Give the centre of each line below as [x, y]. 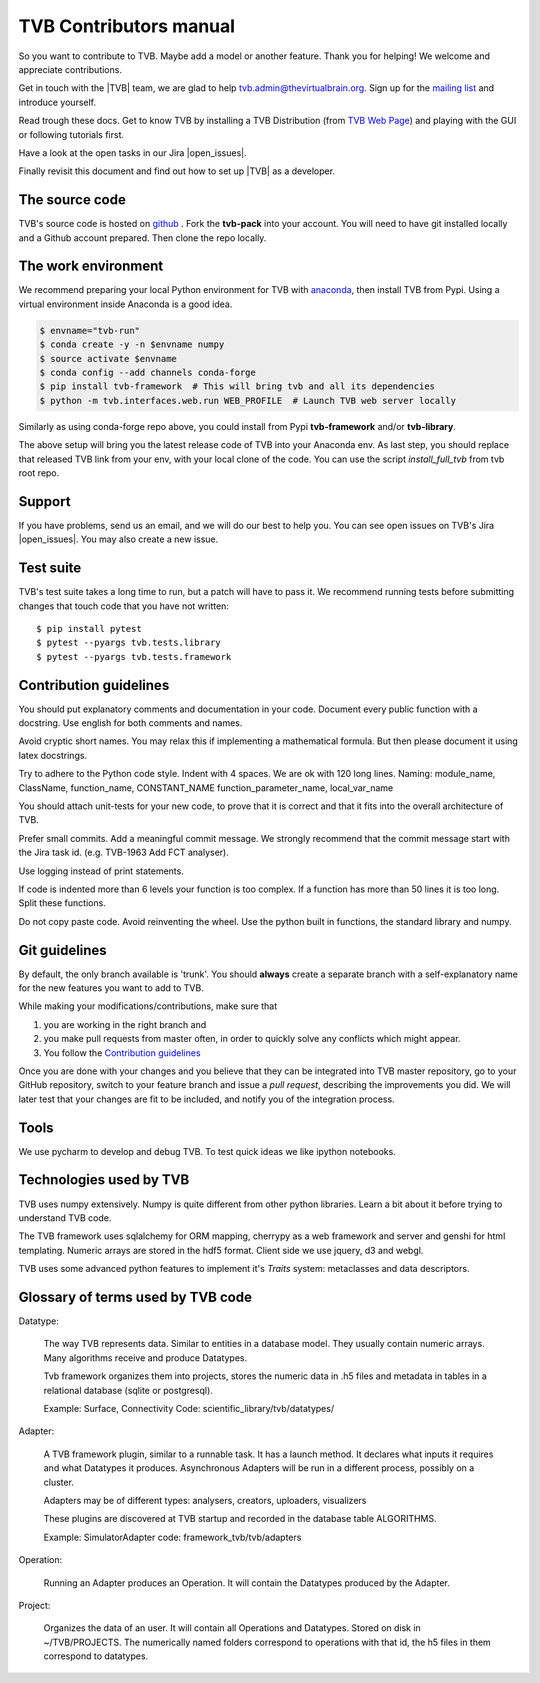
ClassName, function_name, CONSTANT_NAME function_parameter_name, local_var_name [206, 787]
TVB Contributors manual [126, 26]
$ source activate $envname [108, 358]
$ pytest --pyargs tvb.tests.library [129, 643]
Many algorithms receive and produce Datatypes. [145, 1357]
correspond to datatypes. [96, 1656]
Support [44, 501]
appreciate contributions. [70, 69]
